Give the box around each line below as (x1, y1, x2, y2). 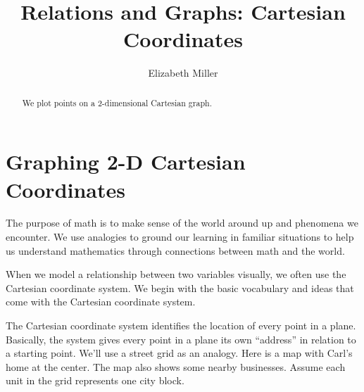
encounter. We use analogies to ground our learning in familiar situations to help (6, 229, 354, 244)
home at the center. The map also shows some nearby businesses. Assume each (6, 359, 346, 374)
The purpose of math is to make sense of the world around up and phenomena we (6, 215, 358, 230)
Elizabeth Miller (148, 65, 218, 80)
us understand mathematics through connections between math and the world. (6, 243, 345, 258)
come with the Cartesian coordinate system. (6, 294, 196, 309)
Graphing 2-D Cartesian (6, 147, 246, 176)
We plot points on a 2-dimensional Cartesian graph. (22, 96, 212, 108)
